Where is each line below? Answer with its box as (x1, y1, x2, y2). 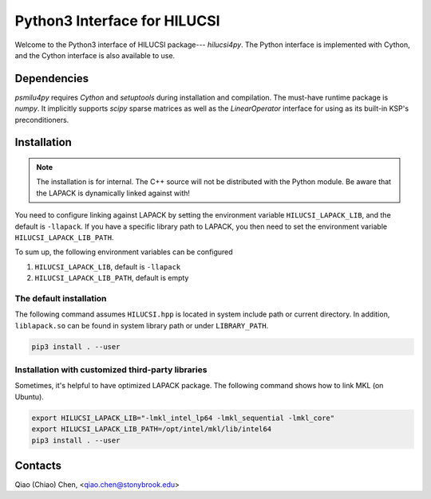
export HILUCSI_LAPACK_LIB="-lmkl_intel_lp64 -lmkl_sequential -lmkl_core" (31, 413, 335, 422)
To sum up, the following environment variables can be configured (14, 247, 233, 257)
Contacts (14, 458, 62, 472)
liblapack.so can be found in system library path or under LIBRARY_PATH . (14, 320, 269, 330)
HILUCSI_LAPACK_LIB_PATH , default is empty (34, 273, 189, 283)
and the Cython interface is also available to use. (14, 50, 176, 60)
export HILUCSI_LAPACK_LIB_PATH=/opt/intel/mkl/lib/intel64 (31, 425, 272, 434)
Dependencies (14, 72, 89, 85)
